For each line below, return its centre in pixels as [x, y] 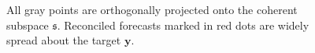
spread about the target [64, 40]
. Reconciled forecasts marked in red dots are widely [183, 25]
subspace [28, 25]
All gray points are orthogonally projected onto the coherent [152, 9]
